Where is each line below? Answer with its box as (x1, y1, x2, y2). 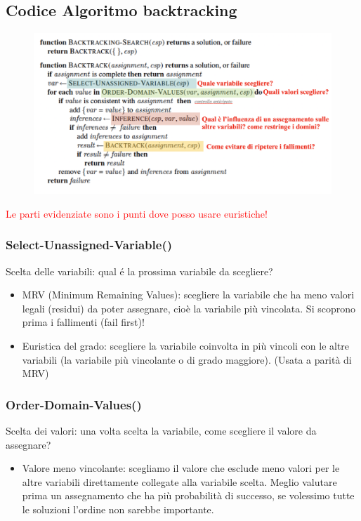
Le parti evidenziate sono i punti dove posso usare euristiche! (6, 206, 268, 220)
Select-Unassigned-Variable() (6, 236, 173, 253)
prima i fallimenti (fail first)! (22, 315, 145, 329)
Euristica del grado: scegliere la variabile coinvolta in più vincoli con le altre (22, 338, 350, 352)
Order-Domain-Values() (6, 395, 142, 413)
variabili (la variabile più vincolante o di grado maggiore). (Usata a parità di (22, 352, 352, 367)
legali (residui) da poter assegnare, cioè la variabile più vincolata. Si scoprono (22, 301, 355, 315)
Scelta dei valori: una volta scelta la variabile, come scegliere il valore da (6, 423, 317, 437)
